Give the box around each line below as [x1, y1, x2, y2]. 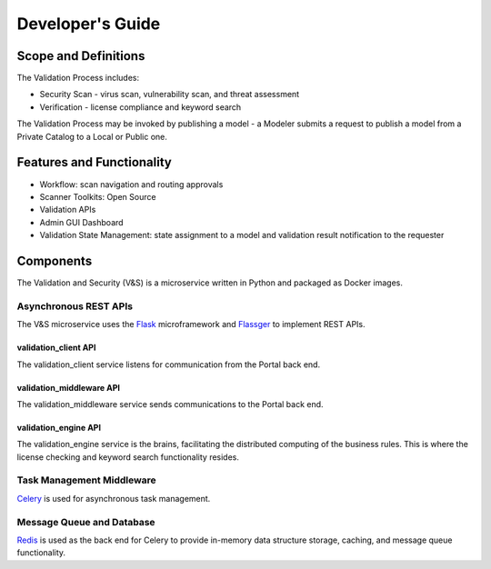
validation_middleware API [16, 382, 120, 393]
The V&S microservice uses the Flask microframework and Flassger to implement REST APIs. [16, 319, 366, 330]
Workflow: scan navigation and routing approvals [39, 178, 224, 190]
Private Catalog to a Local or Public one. [16, 131, 168, 142]
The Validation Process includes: [16, 73, 140, 84]
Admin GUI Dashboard [39, 216, 124, 227]
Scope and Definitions [16, 48, 145, 64]
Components [16, 253, 93, 268]
